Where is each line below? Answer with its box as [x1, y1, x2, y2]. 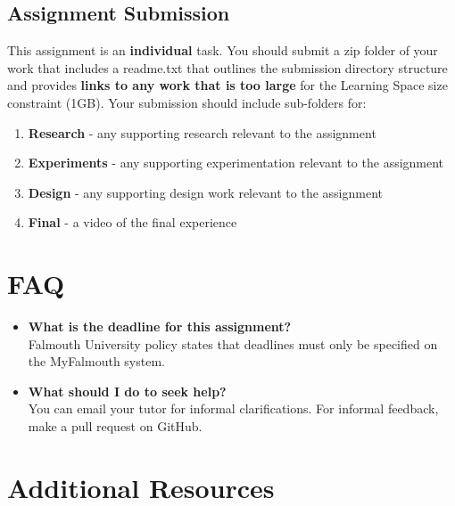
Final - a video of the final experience [28, 213, 237, 232]
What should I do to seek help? [28, 381, 227, 400]
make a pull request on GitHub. [28, 417, 203, 436]
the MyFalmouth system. [28, 352, 165, 371]
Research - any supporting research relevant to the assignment [28, 123, 376, 142]
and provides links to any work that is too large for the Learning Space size [7, 76, 448, 94]
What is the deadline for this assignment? [28, 317, 292, 336]
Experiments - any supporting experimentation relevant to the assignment [28, 153, 444, 172]
